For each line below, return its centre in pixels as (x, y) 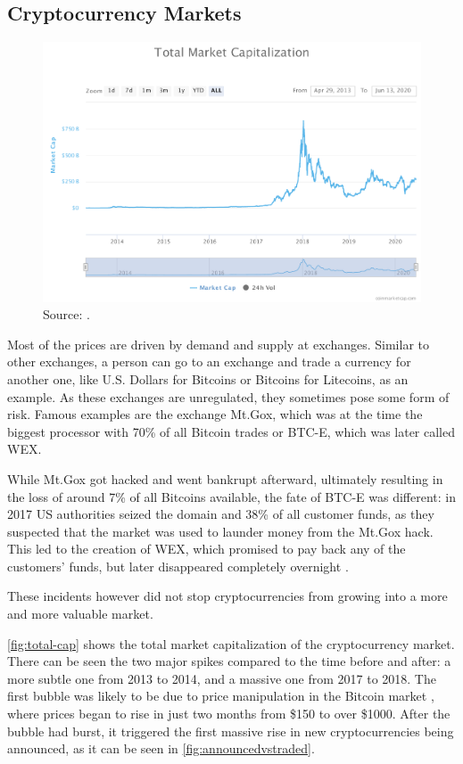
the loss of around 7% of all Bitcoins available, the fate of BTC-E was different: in (231, 496)
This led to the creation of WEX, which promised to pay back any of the (207, 549)
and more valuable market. (80, 614)
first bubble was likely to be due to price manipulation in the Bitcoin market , (221, 696)
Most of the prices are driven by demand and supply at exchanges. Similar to (218, 344)
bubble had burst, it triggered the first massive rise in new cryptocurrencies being (231, 731)
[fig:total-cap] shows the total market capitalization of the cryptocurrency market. (231, 643)
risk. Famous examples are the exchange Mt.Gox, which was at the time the (215, 414)
